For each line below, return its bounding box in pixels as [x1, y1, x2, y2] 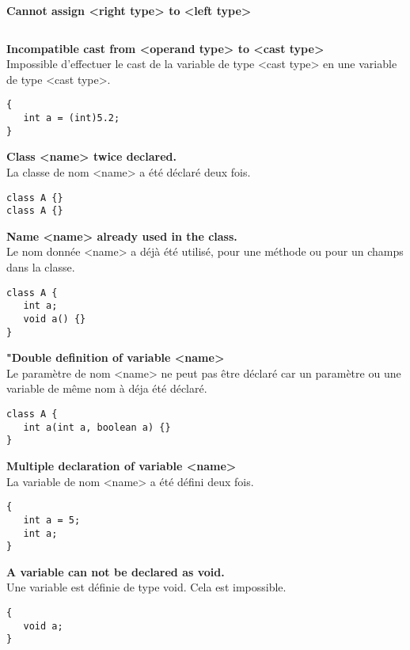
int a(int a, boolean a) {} [23, 421, 171, 433]
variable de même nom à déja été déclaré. [6, 380, 207, 397]
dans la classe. [6, 259, 75, 276]
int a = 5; [23, 514, 81, 526]
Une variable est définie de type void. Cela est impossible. [6, 579, 287, 595]
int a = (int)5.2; [23, 112, 120, 124]
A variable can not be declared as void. [6, 563, 225, 580]
